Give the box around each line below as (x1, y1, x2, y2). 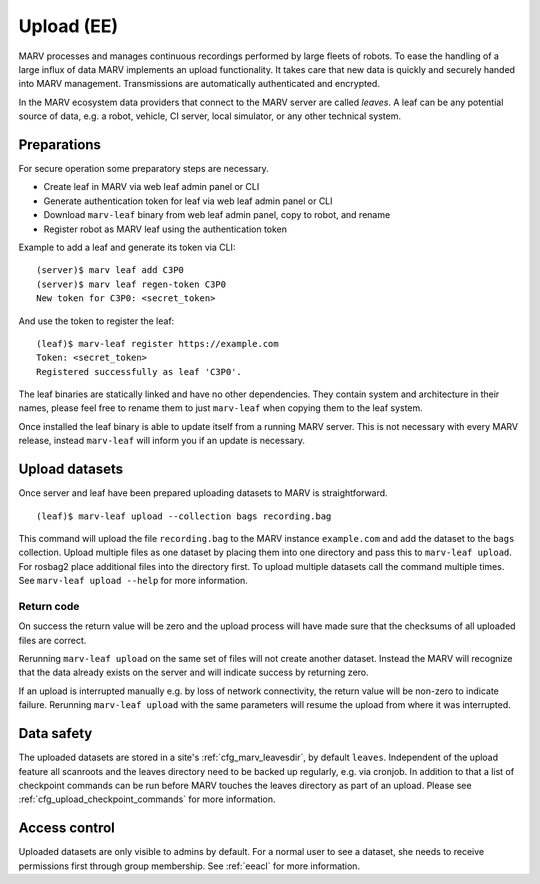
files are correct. (18, 634, 87, 646)
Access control (18, 820, 115, 837)
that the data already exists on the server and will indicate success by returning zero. (18, 666, 369, 679)
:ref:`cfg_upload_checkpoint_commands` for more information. (18, 793, 276, 805)
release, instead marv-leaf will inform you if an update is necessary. (18, 435, 305, 447)
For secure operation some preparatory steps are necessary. (18, 163, 269, 175)
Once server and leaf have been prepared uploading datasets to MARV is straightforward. (18, 487, 389, 499)
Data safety (18, 725, 93, 742)
